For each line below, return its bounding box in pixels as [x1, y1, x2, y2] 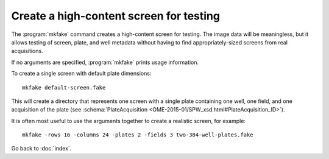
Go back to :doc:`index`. [11, 145, 72, 152]
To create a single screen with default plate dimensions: [11, 70, 152, 77]
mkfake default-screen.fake [22, 84, 106, 91]
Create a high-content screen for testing [11, 9, 221, 23]
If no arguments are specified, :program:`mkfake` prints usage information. [11, 58, 199, 66]
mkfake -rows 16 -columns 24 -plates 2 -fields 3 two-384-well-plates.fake [22, 132, 253, 138]
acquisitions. [11, 48, 43, 55]
